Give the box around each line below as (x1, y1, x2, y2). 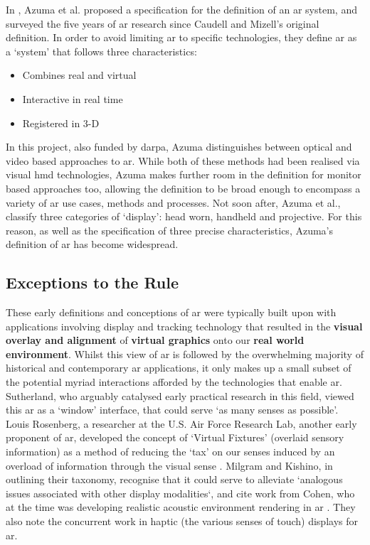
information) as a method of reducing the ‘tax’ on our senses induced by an (6, 444, 335, 459)
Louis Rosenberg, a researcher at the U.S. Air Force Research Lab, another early (6, 416, 357, 431)
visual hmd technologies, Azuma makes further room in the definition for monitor (6, 167, 361, 182)
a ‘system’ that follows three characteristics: (6, 43, 197, 58)
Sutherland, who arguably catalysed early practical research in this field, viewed (6, 388, 354, 403)
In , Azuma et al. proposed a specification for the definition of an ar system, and (6, 2, 357, 16)
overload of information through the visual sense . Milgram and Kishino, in (6, 458, 333, 473)
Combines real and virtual (22, 68, 137, 82)
